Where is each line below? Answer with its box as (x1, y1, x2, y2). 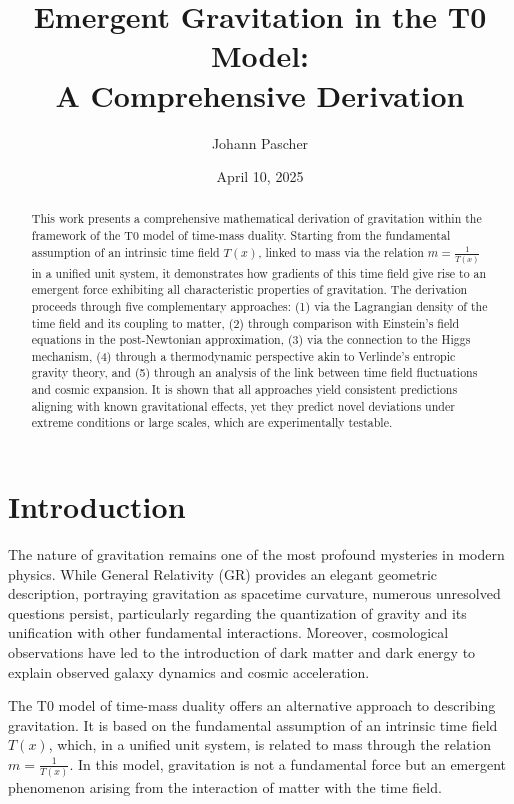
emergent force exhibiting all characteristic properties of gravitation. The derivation (31, 281, 468, 298)
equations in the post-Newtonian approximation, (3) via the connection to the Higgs (31, 331, 471, 348)
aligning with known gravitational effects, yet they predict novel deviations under (31, 397, 455, 414)
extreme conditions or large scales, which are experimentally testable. (31, 414, 393, 431)
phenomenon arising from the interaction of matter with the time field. (8, 777, 442, 798)
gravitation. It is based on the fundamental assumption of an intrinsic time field (8, 714, 498, 735)
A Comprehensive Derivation (55, 74, 465, 115)
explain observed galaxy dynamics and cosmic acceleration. (8, 661, 370, 682)
